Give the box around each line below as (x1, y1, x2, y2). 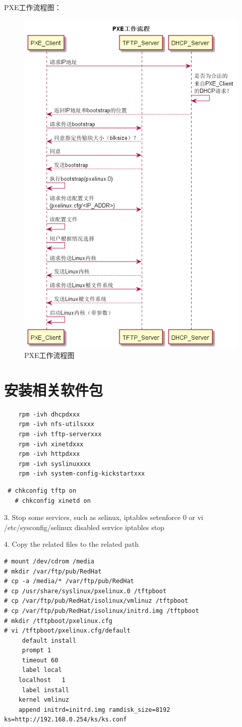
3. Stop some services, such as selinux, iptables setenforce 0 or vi (4, 512, 204, 523)
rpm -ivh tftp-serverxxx (18, 431, 102, 438)
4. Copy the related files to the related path (4, 539, 139, 549)
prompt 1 (22, 647, 51, 654)
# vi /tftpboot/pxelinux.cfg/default (4, 627, 131, 635)
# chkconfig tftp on (8, 487, 77, 494)
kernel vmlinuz (18, 696, 69, 704)
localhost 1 (18, 677, 66, 684)
